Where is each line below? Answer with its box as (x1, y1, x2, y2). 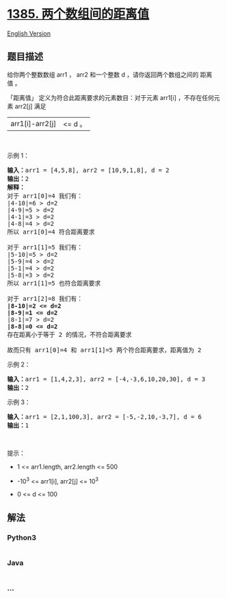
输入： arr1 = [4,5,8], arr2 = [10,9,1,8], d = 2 (7, 166, 170, 174)
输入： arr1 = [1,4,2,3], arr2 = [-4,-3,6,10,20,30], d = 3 (7, 375, 206, 383)
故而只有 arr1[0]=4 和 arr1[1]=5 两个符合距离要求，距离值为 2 (7, 346, 202, 353)
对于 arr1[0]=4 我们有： (7, 192, 83, 199)
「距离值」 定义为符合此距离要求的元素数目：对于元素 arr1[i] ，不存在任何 (7, 93, 214, 101)
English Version (7, 29, 51, 38)
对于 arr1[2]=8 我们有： (7, 295, 83, 302)
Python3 (7, 532, 36, 542)
